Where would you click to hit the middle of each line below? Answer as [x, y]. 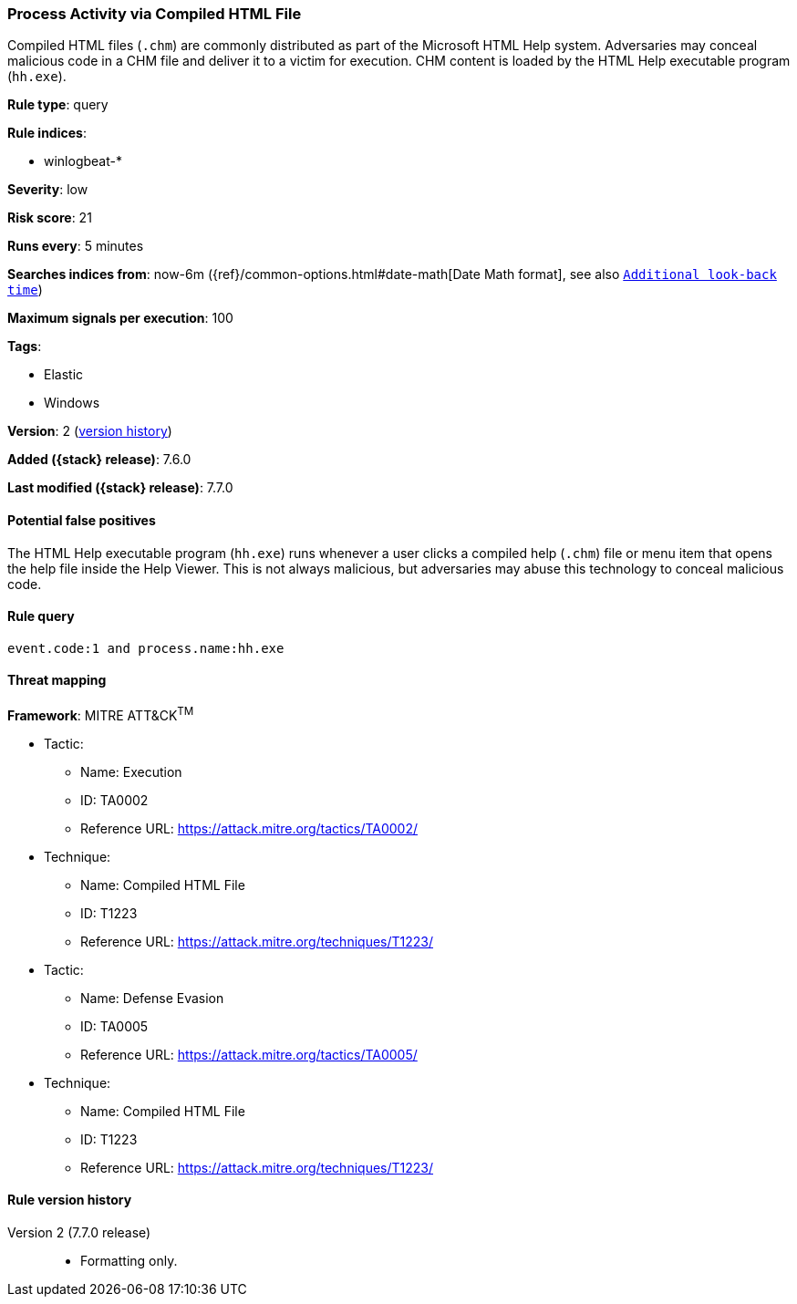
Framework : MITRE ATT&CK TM [101, 714]
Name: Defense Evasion [152, 998]
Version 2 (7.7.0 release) [79, 1232]
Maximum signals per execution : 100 [120, 318]
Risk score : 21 [50, 218]
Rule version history [70, 1200]
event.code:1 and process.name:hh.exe [146, 648]
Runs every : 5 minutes [76, 246]
